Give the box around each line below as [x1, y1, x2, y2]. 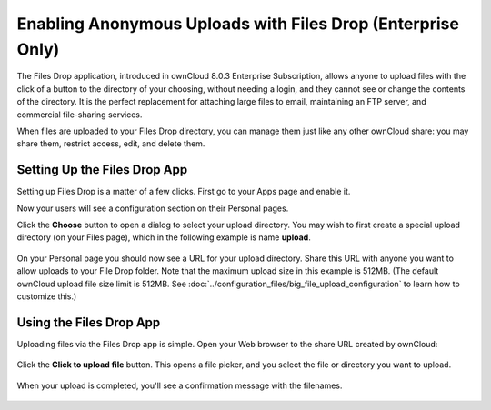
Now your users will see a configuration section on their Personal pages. [16, 203, 289, 214]
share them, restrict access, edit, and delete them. [16, 138, 205, 149]
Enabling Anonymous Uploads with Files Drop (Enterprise [16, 14, 459, 34]
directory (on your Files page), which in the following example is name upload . [16, 232, 311, 243]
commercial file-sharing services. [16, 109, 143, 120]
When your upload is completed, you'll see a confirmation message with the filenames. [16, 380, 343, 391]
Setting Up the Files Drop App [16, 162, 188, 177]
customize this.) [16, 291, 77, 302]
